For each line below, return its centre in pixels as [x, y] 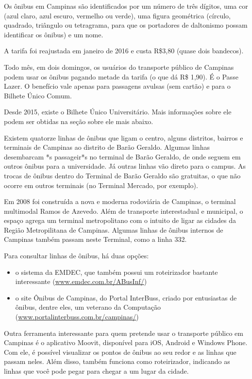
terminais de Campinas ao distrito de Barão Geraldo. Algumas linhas [107, 147]
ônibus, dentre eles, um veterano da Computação [88, 307]
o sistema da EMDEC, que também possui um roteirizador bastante [117, 272]
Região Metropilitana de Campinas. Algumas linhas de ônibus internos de [114, 229]
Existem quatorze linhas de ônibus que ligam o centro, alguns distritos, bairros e [124, 137]
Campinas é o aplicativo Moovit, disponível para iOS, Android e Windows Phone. [126, 342]
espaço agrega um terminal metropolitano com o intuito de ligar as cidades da [120, 220]
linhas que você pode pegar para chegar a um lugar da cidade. [96, 371]
